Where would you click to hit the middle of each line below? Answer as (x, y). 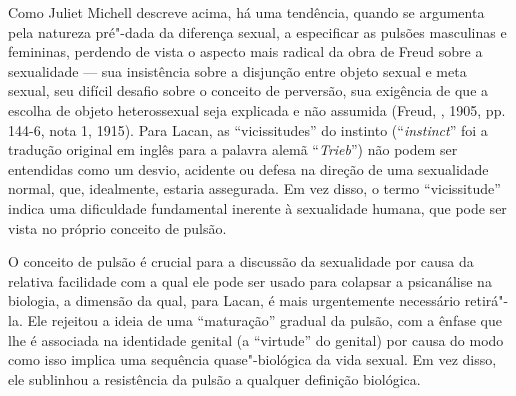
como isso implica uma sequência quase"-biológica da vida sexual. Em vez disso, (252, 359)
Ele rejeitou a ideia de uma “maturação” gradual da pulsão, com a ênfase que (264, 319)
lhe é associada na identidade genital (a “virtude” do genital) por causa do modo (256, 339)
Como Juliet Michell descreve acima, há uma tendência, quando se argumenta (246, 12)
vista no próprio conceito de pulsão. (117, 227)
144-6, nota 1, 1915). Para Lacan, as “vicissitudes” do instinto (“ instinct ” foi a (248, 129)
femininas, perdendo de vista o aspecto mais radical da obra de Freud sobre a (245, 51)
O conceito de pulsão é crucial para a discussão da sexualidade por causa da (241, 261)
